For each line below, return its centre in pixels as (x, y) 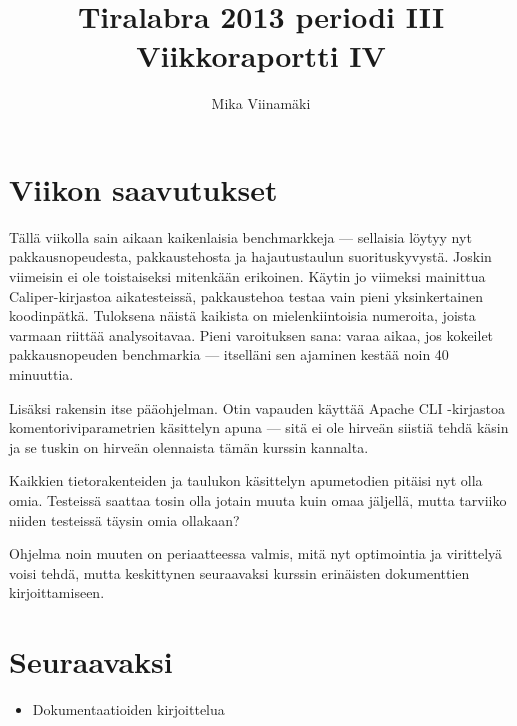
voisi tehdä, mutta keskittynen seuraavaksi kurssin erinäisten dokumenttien (239, 572)
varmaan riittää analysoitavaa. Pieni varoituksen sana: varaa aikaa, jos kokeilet (251, 334)
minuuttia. (41, 374)
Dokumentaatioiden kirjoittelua (128, 709)
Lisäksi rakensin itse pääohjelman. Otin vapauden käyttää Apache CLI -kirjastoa (257, 407)
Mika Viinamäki (261, 103)
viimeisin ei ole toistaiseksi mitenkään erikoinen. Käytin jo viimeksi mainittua (247, 276)
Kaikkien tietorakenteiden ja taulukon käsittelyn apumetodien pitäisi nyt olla (246, 480)
